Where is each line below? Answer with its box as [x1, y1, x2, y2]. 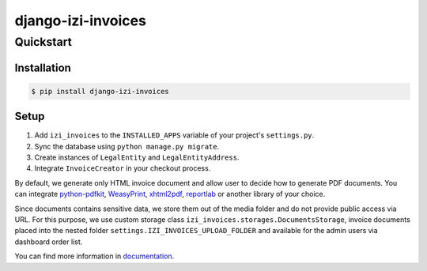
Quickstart [14, 35, 73, 49]
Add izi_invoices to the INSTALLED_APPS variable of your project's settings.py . [34, 130, 315, 140]
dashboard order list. [14, 237, 83, 247]
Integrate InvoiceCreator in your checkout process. [34, 164, 211, 173]
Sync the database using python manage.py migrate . [34, 141, 220, 151]
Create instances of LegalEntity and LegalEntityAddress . [34, 152, 240, 162]
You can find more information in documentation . [14, 251, 175, 261]
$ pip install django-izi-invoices [31, 87, 169, 96]
